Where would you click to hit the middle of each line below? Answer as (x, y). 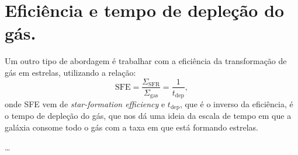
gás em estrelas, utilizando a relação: (70, 72)
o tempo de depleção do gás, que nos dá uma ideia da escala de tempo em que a (148, 116)
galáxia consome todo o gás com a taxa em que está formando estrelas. (131, 127)
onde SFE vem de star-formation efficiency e (85, 104)
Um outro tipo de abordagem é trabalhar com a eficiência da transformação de (146, 61)
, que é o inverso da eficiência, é (236, 104)
